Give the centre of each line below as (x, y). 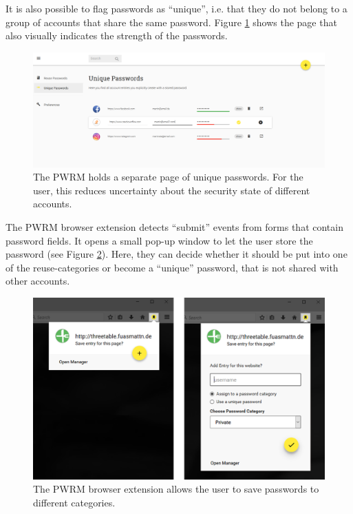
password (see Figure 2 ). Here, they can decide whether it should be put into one (176, 254)
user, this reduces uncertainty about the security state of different (172, 190)
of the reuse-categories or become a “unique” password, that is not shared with (172, 267)
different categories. (74, 502)
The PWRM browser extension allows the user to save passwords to (176, 489)
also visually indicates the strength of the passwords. (117, 35)
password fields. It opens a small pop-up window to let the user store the (159, 240)
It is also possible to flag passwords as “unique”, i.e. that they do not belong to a (176, 8)
